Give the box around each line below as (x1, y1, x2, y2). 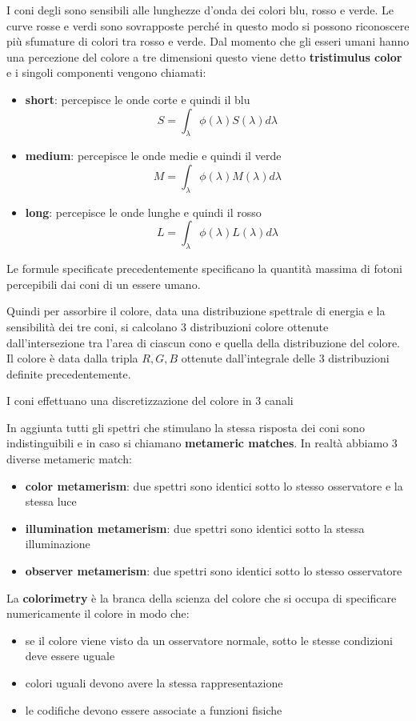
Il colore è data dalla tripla (6, 350, 138, 367)
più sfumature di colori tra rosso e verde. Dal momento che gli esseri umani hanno (6, 33, 410, 50)
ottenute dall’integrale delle (181, 350, 315, 367)
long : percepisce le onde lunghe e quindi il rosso (25, 203, 262, 220)
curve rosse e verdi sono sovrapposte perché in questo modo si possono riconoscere (6, 17, 410, 34)
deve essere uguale (25, 647, 115, 664)
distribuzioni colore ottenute (190, 318, 329, 334)
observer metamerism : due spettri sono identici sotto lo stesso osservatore (25, 563, 402, 579)
